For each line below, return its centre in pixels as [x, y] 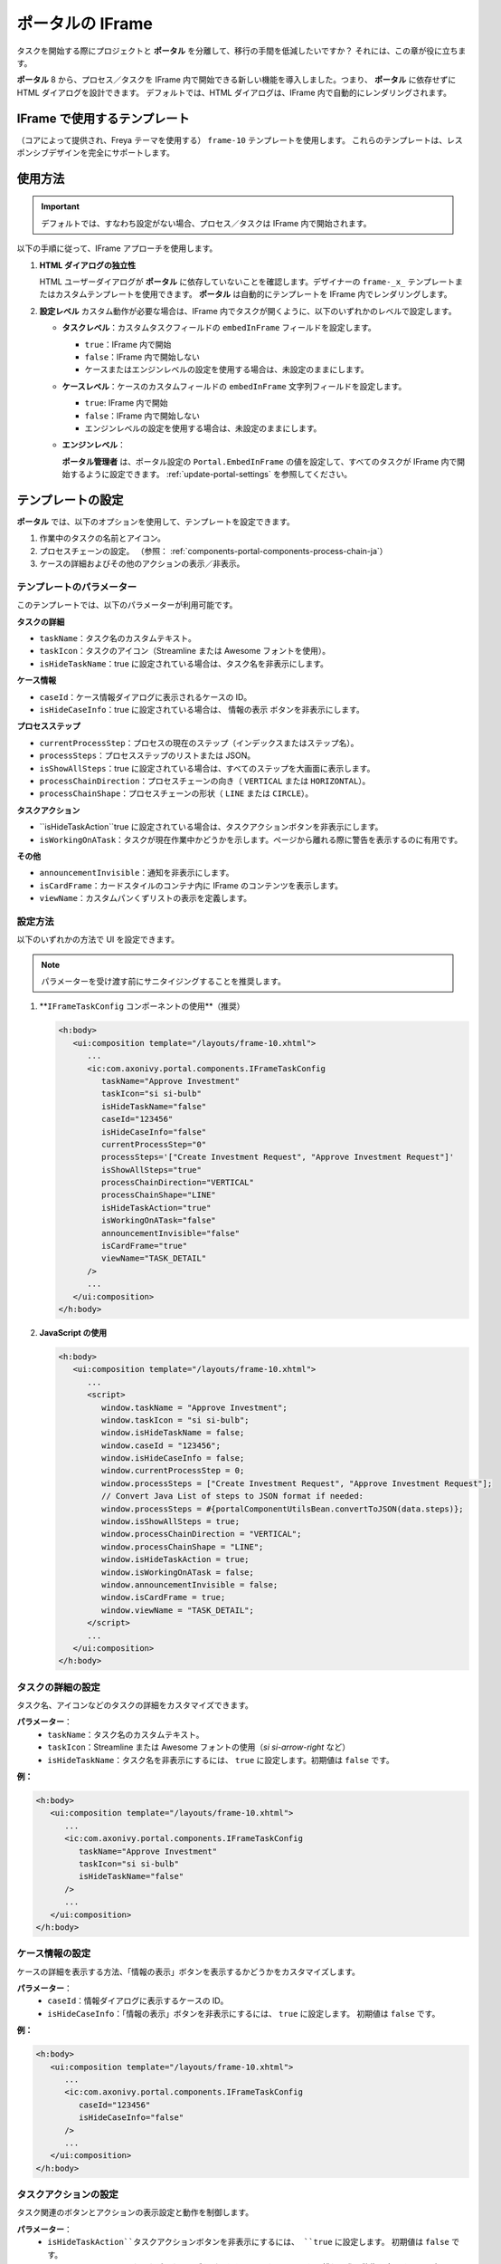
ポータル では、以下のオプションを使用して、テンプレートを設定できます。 [156, 522]
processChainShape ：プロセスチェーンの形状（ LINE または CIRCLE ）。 [176, 793]
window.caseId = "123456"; [161, 1445]
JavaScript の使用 [73, 1332]
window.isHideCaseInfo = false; [173, 1458]
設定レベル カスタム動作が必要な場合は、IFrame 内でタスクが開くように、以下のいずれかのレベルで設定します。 [248, 311]
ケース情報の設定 [54, 1953]
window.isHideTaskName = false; [173, 1433]
